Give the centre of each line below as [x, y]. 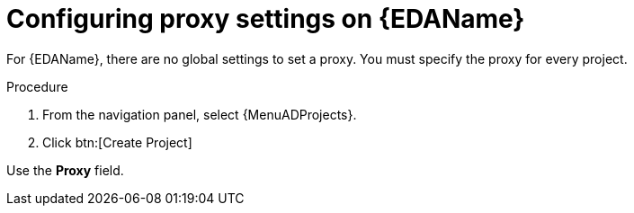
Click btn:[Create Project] [117, 142]
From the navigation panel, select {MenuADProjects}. [200, 114]
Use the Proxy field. [65, 170]
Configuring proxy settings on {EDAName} [266, 19]
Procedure [37, 86]
